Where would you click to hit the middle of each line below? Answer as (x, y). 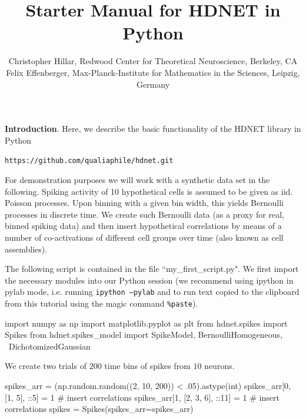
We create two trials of (46, 366)
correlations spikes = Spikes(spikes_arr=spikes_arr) (99, 409)
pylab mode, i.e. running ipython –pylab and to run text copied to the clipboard (152, 292)
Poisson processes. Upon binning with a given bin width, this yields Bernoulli (144, 203)
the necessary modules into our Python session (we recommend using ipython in (149, 280)
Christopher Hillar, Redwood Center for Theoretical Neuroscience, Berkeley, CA (153, 61)
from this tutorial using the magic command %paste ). (102, 303)
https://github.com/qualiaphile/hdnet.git (89, 161)
